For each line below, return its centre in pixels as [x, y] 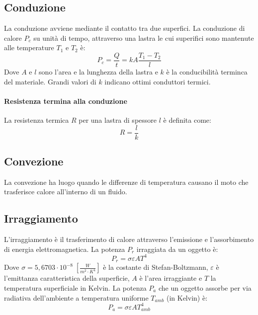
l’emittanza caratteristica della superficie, [67, 278]
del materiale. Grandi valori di [50, 81]
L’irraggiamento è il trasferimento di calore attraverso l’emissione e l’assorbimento [129, 239]
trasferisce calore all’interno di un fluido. [66, 192]
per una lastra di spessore [118, 120]
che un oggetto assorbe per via [205, 288]
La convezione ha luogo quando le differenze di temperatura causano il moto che [126, 182]
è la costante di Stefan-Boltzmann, [156, 267]
